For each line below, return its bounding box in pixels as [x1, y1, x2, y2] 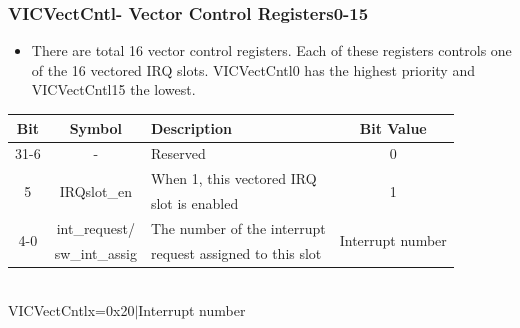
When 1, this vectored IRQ [150, 168, 317, 189]
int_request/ [56, 217, 135, 238]
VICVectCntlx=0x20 [8, 300, 135, 321]
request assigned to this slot [150, 242, 322, 263]
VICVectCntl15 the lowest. [31, 79, 196, 100]
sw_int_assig [54, 242, 137, 263]
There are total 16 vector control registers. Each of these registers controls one [31, 40, 512, 61]
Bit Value [359, 117, 427, 138]
